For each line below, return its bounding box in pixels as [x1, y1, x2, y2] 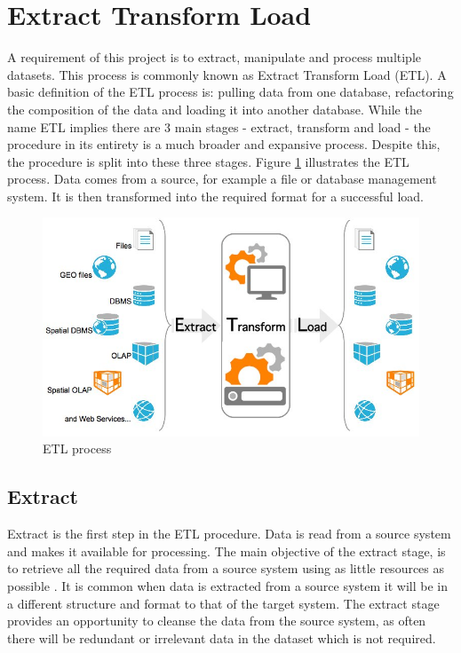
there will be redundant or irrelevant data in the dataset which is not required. [7, 628, 436, 647]
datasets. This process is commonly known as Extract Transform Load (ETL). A [7, 65, 447, 83]
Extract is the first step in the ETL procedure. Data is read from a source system [7, 524, 451, 543]
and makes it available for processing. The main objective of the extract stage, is [7, 541, 446, 560]
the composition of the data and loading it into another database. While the [7, 99, 422, 118]
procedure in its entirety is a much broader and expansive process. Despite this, [7, 135, 441, 153]
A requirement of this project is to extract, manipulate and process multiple [7, 48, 422, 67]
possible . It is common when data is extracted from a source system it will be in [7, 576, 449, 594]
